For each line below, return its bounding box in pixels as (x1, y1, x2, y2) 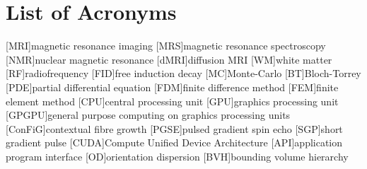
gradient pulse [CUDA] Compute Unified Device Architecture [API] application (6, 135, 343, 150)
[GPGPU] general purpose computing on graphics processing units (6, 107, 291, 122)
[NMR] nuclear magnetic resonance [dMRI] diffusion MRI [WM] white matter (6, 52, 332, 66)
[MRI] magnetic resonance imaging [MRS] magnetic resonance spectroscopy (6, 38, 326, 53)
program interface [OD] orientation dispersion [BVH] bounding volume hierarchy (6, 148, 349, 163)
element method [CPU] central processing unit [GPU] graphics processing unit (6, 93, 339, 108)
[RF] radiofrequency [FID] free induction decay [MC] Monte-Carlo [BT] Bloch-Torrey (6, 66, 361, 81)
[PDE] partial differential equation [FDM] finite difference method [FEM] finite (6, 79, 339, 94)
